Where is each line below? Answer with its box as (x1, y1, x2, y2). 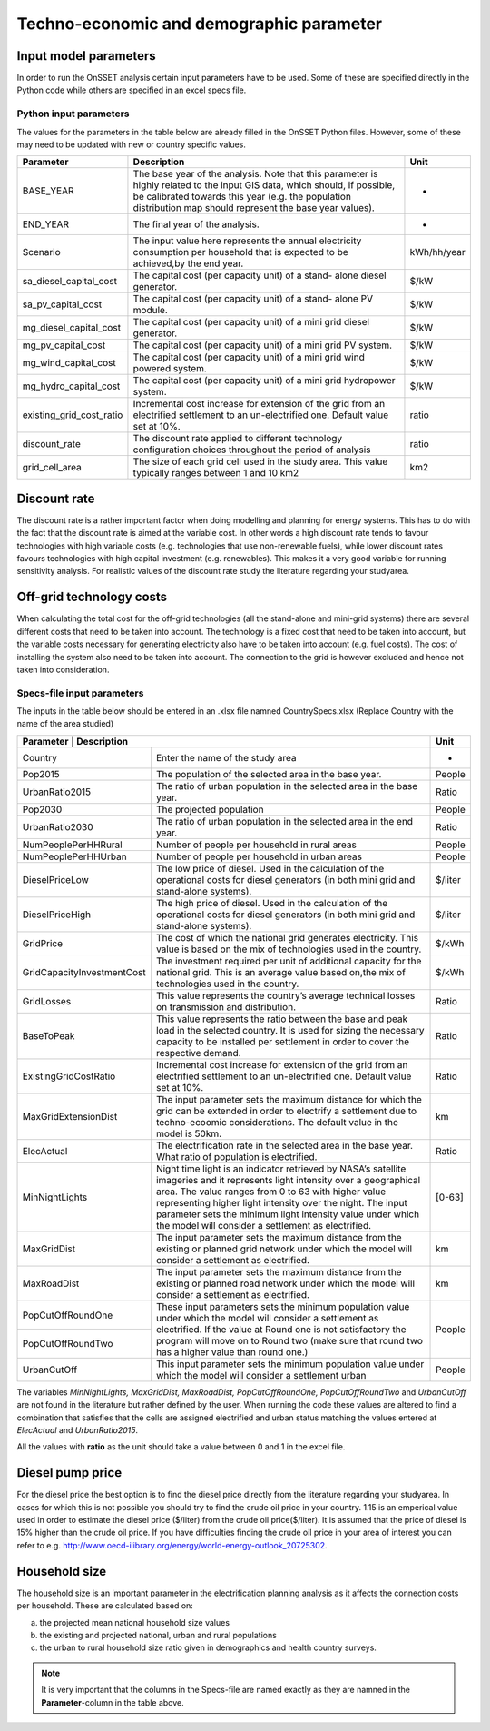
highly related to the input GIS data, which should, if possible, (132, 179, 396, 192)
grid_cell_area (22, 461, 82, 474)
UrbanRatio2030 (22, 820, 94, 833)
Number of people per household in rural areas (155, 838, 358, 851)
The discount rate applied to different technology (132, 432, 343, 445)
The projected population (155, 803, 264, 816)
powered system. (132, 362, 208, 375)
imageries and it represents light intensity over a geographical (155, 1173, 421, 1186)
